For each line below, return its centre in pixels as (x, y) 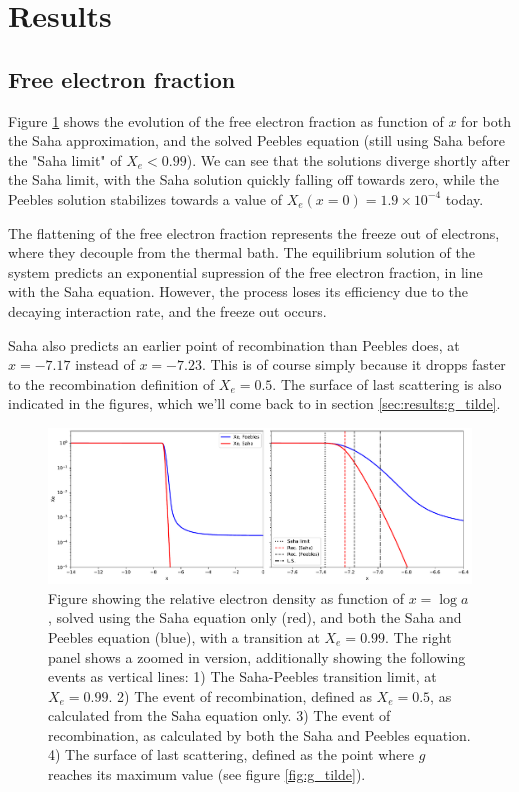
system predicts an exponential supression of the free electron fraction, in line (245, 271)
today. (464, 198)
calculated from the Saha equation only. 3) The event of (219, 715)
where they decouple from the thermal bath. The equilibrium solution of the (241, 252)
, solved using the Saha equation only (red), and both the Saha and (255, 617)
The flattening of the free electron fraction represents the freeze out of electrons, (254, 232)
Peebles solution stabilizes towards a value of (145, 198)
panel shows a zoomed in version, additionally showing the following (257, 656)
